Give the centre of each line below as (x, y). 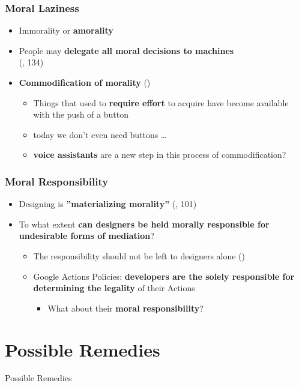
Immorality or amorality (66, 30)
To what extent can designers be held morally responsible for (144, 224)
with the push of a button (81, 114)
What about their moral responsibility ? (125, 308)
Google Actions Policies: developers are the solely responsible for (164, 276)
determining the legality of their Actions (114, 288)
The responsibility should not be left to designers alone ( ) (139, 255)
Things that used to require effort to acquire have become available (161, 102)
